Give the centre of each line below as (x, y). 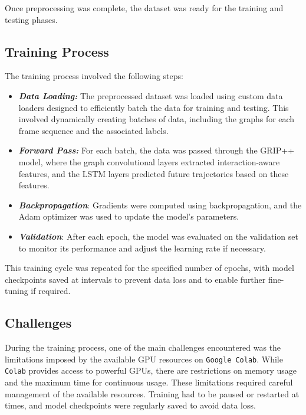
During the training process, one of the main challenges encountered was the (143, 347)
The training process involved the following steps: (94, 76)
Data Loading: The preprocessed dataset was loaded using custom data (151, 95)
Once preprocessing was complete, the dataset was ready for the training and (144, 8)
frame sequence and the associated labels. (93, 130)
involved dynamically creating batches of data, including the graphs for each (157, 119)
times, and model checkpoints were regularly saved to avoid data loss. (130, 405)
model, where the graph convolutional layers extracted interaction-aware (149, 161)
